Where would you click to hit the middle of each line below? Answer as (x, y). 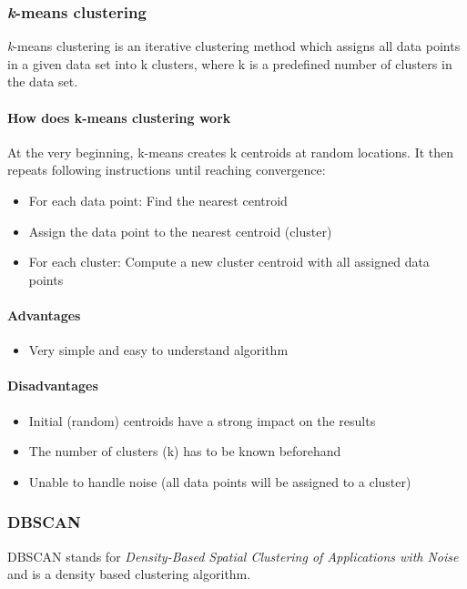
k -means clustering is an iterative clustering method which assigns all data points (234, 46)
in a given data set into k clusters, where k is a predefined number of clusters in (230, 63)
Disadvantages (53, 386)
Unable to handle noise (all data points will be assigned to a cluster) (220, 481)
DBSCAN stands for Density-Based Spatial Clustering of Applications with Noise (233, 556)
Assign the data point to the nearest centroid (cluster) (180, 231)
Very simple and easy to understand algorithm (158, 350)
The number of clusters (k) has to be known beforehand (185, 451)
